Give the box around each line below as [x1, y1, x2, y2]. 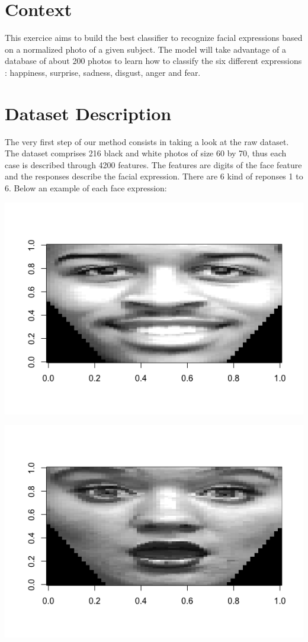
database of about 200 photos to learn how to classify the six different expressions [5, 54, 302, 67]
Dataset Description [5, 101, 172, 125]
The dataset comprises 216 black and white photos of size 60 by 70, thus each [5, 147, 287, 159]
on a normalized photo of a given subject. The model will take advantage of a [5, 43, 286, 55]
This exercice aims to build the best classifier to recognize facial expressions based [5, 31, 303, 44]
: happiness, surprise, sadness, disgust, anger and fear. [5, 66, 201, 78]
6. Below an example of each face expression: [5, 182, 167, 194]
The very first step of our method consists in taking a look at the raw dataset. [5, 135, 289, 147]
